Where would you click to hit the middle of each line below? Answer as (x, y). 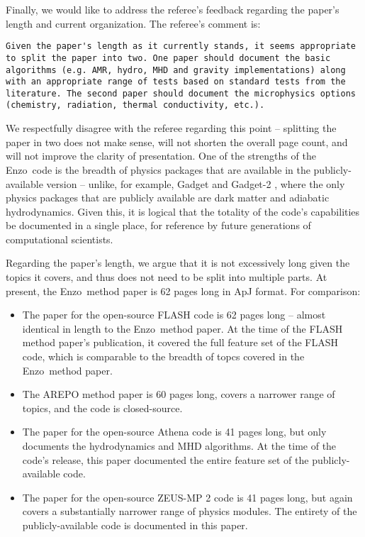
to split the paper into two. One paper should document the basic (168, 58)
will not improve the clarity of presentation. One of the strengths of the (161, 156)
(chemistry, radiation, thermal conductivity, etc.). (135, 105)
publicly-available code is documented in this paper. (135, 525)
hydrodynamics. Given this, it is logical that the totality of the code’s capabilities (183, 211)
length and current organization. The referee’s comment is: (133, 23)
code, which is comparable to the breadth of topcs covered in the (163, 356)
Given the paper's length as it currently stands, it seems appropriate (181, 46)
